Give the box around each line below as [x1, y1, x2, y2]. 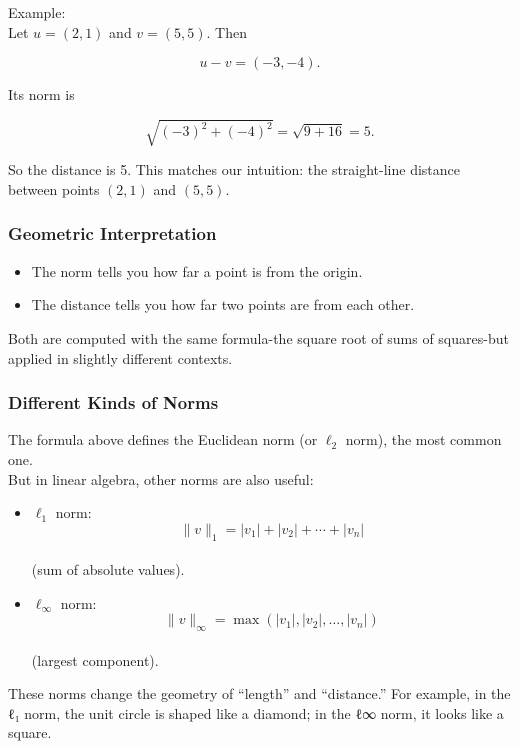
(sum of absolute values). [31, 559, 185, 580]
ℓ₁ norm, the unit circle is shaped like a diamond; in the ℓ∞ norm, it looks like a [8, 702, 504, 723]
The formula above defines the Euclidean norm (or [8, 429, 318, 450]
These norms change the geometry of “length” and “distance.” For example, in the [8, 683, 511, 704]
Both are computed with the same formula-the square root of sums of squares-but [8, 327, 509, 348]
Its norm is [8, 84, 75, 105]
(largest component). [31, 649, 159, 670]
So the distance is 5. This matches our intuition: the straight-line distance [8, 159, 461, 180]
